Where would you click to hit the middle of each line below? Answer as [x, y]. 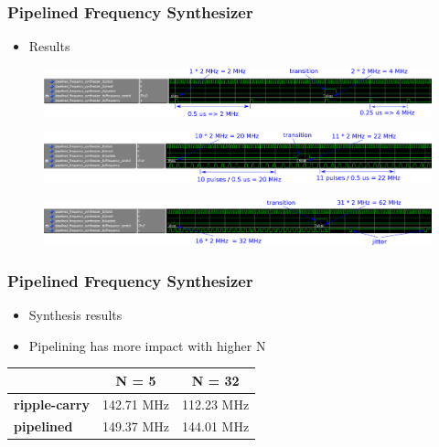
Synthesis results [75, 314]
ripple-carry [52, 404]
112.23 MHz [216, 404]
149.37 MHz [136, 426]
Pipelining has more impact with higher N [147, 345]
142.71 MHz [136, 404]
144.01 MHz [216, 426]
